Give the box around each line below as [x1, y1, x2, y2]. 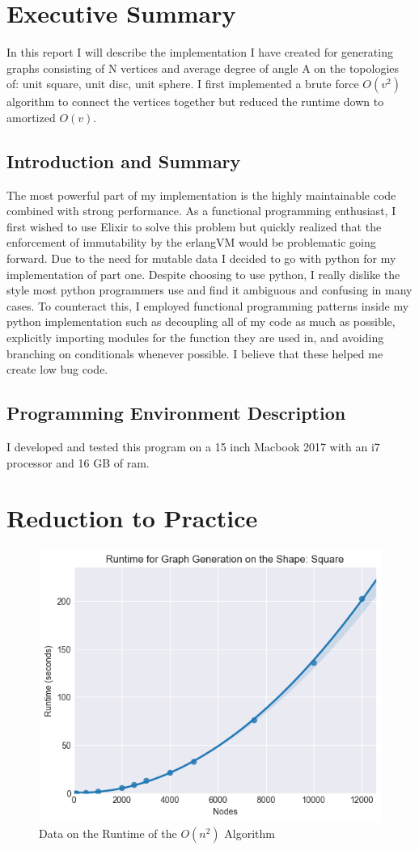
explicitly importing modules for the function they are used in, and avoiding [6, 329, 384, 346]
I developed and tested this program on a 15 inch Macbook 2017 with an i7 [6, 438, 380, 455]
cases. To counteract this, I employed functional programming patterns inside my [6, 297, 409, 314]
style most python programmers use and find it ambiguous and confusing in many [6, 281, 413, 298]
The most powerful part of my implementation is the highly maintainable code [6, 186, 396, 203]
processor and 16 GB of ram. [6, 454, 150, 471]
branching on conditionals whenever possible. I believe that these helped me [6, 345, 383, 362]
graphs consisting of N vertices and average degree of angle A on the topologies [6, 59, 400, 76]
